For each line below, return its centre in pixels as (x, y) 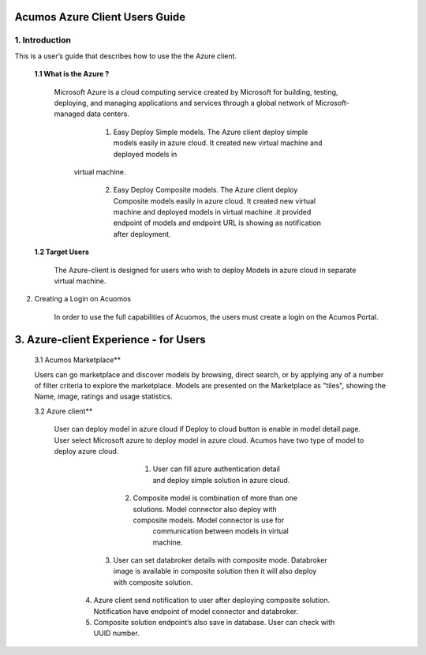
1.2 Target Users (62, 252)
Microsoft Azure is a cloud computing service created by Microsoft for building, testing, (196, 92)
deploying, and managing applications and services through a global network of (184, 103)
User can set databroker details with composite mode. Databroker (220, 560)
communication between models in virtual (221, 531)
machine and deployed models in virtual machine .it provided (212, 212)
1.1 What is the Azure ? (72, 74)
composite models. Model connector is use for (209, 520)
